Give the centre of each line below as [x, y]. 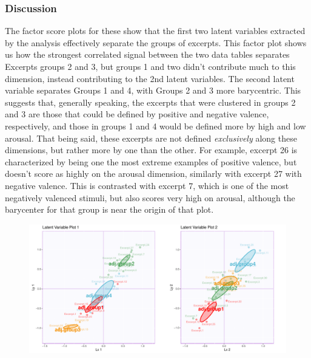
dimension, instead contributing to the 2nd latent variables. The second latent [150, 78]
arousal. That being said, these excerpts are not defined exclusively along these [151, 138]
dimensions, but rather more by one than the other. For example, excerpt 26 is [151, 150]
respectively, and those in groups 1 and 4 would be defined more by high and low [155, 126]
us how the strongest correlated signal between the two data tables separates [147, 54]
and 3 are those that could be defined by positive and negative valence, [137, 114]
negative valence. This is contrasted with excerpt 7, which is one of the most [147, 185]
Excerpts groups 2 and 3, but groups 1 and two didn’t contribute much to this [150, 66]
